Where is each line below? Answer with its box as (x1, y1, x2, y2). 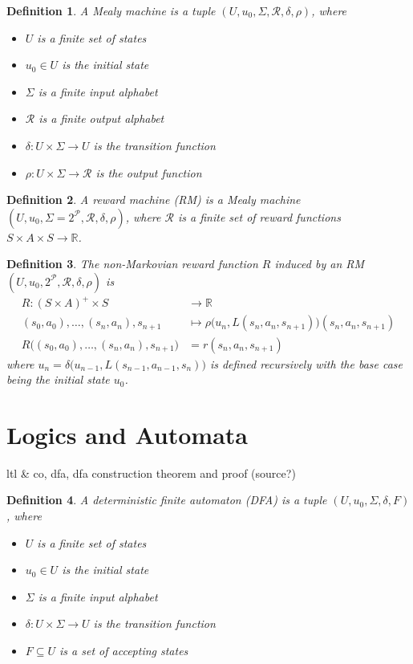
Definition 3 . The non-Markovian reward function (6, 255, 258, 272)
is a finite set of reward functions (177, 208, 341, 225)
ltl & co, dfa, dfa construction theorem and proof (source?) (6, 464, 296, 481)
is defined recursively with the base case (209, 355, 403, 372)
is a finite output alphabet (38, 110, 164, 127)
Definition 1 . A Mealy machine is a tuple (6, 2, 216, 18)
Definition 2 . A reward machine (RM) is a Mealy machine (6, 191, 301, 208)
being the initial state (6, 371, 110, 388)
